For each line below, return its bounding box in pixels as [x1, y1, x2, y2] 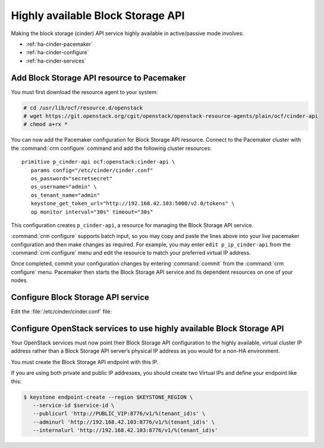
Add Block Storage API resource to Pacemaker [11, 73, 187, 83]
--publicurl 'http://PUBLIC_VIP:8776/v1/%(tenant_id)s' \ [33, 411, 206, 417]
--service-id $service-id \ [33, 402, 115, 409]
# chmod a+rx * [23, 121, 68, 128]
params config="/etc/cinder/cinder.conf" [30, 167, 154, 174]
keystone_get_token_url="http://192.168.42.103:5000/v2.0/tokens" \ [30, 200, 235, 207]
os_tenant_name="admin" [30, 192, 100, 199]
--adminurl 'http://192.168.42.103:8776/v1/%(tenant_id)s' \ [33, 418, 215, 425]
